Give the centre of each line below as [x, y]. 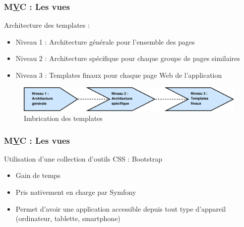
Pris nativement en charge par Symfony [76, 192]
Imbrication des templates [63, 118]
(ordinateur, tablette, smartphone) [68, 218]
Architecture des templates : [47, 25]
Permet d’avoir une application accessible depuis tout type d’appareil [121, 208]
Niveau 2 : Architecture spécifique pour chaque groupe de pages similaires [128, 58]
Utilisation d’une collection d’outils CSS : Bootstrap [83, 158]
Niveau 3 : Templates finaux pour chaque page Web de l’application [119, 75]
